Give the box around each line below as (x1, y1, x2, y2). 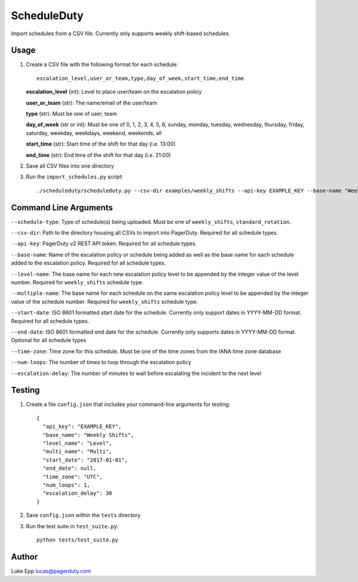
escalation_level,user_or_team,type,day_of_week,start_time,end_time (36, 75, 245, 82)
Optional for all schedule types (11, 337, 87, 344)
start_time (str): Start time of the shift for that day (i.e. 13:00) (26, 140, 176, 147)
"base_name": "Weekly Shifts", (42, 432, 134, 438)
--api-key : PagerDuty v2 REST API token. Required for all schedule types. (11, 240, 197, 247)
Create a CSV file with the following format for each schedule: (26, 61, 178, 68)
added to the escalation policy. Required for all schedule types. (11, 260, 166, 267)
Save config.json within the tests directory (26, 512, 141, 519)
